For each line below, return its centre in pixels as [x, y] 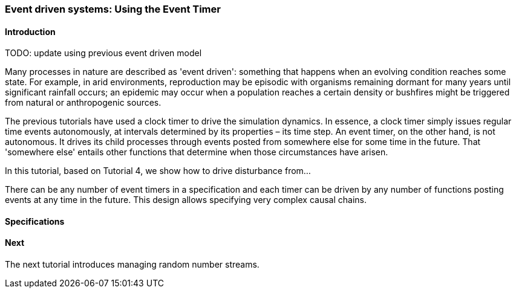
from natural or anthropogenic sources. [83, 103]
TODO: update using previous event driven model [103, 53]
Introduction [30, 31]
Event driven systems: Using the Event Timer [113, 9]
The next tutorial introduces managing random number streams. [132, 265]
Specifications [35, 221]
